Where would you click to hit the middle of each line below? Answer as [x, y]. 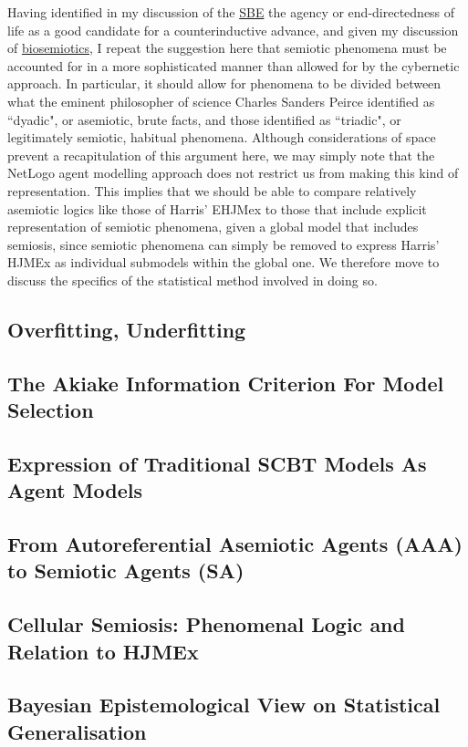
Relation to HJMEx [103, 651]
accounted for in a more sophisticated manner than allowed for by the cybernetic [234, 65]
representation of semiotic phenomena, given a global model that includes [213, 227]
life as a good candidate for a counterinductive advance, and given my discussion [233, 30]
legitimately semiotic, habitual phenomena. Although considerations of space [222, 137]
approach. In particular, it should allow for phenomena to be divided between [224, 83]
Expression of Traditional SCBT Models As [217, 463]
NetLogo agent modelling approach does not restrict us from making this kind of [233, 173]
